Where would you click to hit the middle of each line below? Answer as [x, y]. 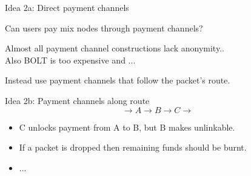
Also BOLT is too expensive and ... [70, 60]
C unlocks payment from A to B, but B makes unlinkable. [127, 127]
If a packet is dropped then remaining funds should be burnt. [133, 147]
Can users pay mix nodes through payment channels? [104, 28]
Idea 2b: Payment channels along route [77, 100]
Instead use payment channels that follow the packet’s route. [118, 80]
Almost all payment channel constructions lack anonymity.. [115, 48]
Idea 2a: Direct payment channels [67, 7]
